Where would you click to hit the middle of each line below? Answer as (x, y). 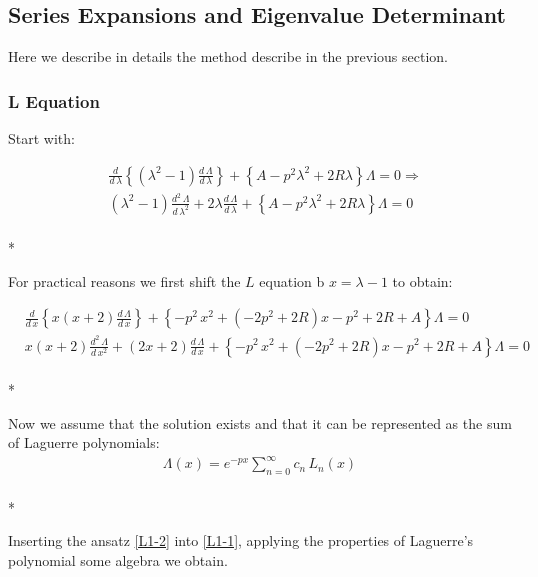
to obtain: (422, 280)
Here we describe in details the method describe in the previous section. (228, 56)
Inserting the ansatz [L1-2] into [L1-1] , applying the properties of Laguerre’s (241, 540)
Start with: (41, 138)
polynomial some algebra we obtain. (118, 560)
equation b (292, 280)
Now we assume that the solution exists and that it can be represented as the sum (260, 422)
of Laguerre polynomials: (84, 442)
